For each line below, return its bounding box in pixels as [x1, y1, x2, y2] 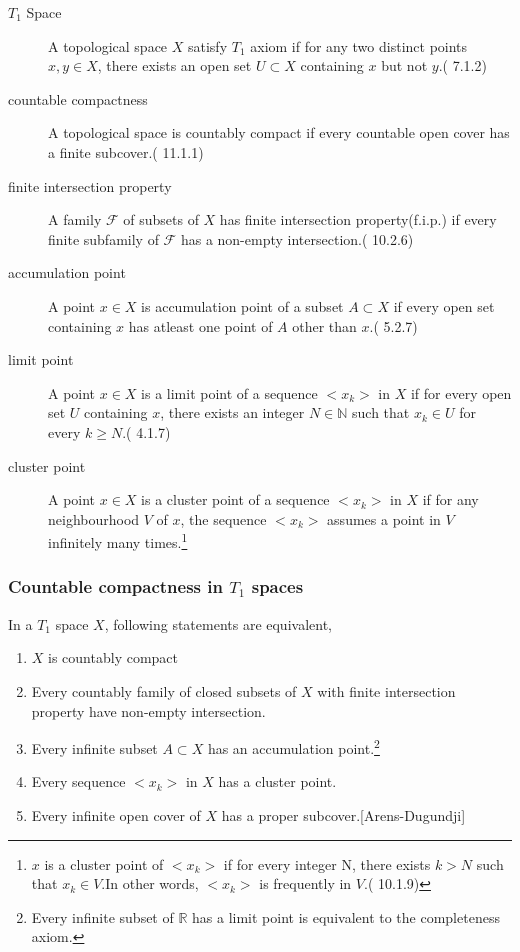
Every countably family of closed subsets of [31, 680, 297, 701]
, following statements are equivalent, [104, 613, 332, 634]
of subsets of [123, 209, 199, 230]
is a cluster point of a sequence [141, 489, 330, 510]
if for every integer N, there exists [223, 853, 431, 874]
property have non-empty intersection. [31, 700, 266, 721]
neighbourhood [48, 508, 140, 529]
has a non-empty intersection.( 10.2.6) [180, 228, 414, 249]
